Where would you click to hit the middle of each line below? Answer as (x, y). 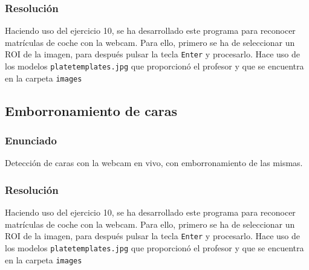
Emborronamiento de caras (91, 110)
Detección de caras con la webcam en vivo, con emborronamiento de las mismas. (154, 163)
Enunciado (31, 140)
